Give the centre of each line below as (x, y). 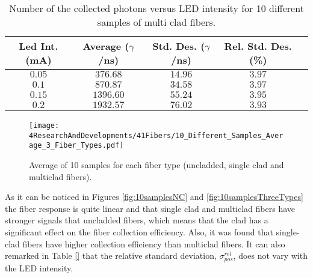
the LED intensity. (39, 267)
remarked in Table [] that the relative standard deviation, (111, 255)
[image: (44, 125)
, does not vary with (270, 255)
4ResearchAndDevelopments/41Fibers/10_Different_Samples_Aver (156, 135)
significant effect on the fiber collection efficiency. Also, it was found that (139, 231)
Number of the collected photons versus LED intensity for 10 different (156, 8)
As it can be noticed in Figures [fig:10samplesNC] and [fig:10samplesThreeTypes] (154, 197)
